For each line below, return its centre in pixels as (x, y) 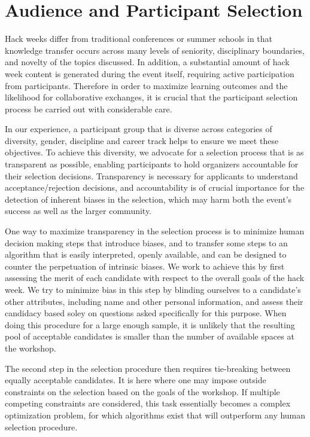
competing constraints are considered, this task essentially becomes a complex (148, 403)
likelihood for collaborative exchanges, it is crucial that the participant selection (151, 97)
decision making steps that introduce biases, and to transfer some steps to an (146, 242)
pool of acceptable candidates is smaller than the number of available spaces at (150, 336)
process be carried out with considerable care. (89, 109)
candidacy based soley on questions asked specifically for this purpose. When (146, 313)
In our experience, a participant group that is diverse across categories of (139, 129)
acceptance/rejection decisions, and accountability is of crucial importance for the (155, 187)
